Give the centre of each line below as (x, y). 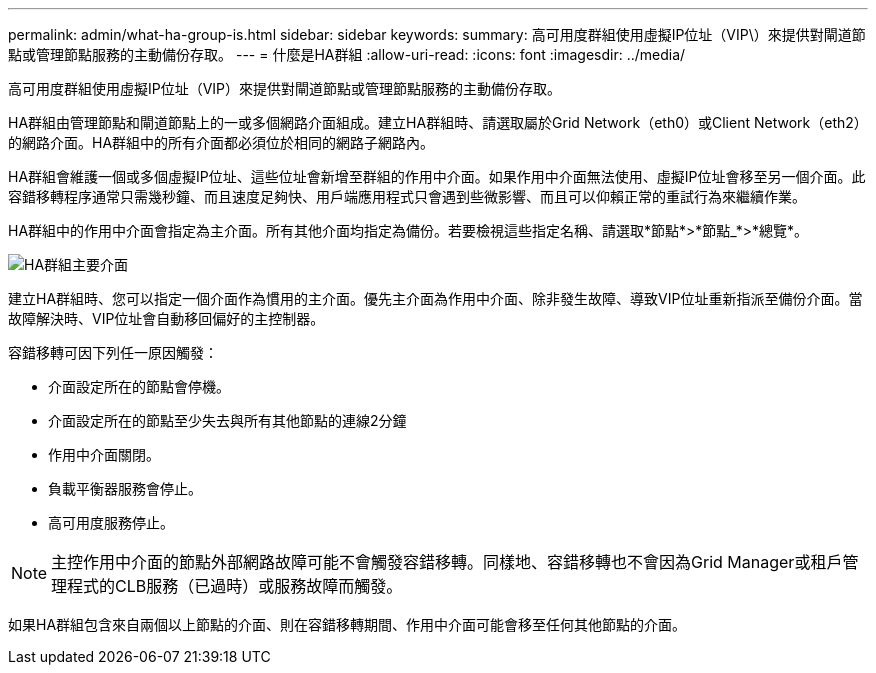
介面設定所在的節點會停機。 (139, 386)
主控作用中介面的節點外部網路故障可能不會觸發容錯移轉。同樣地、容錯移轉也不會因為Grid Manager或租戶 (447, 562)
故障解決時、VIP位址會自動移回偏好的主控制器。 (166, 318)
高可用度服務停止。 (111, 522)
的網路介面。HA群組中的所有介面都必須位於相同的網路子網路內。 (221, 142)
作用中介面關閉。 (104, 454)
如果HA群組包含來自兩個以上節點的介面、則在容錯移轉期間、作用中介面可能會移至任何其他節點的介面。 (347, 624)
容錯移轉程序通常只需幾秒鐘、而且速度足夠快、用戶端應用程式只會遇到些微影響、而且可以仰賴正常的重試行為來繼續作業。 (407, 196)
